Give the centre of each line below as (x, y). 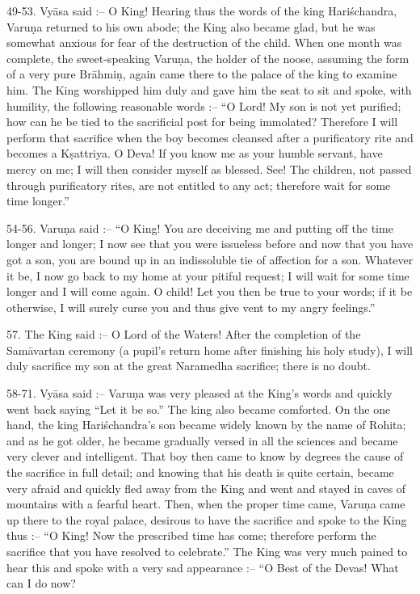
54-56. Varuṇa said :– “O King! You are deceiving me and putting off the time (200, 227)
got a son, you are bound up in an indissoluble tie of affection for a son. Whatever (210, 259)
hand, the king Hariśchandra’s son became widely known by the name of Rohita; (206, 425)
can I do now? (41, 583)
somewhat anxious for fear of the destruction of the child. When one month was (204, 42)
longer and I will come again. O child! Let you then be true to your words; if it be (210, 291)
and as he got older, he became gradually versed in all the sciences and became (202, 440)
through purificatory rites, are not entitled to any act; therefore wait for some (199, 185)
